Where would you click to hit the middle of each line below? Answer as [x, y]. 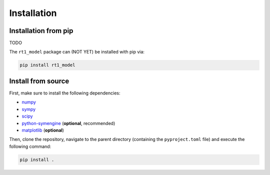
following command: [30, 146]
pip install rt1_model [47, 65]
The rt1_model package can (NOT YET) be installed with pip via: [77, 52]
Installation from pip [41, 31]
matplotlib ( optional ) [43, 130]
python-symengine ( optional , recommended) [68, 123]
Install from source [39, 81]
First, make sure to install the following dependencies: [65, 93]
